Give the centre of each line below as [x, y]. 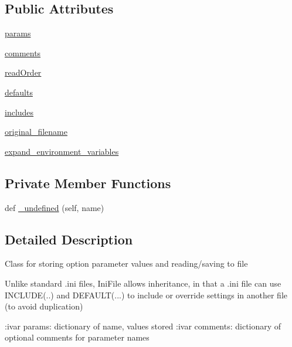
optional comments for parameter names [77, 337]
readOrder [23, 72]
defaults [19, 92]
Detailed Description [69, 239]
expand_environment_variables [62, 151]
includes [19, 112]
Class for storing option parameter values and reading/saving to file [126, 263]
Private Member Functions [88, 183]
